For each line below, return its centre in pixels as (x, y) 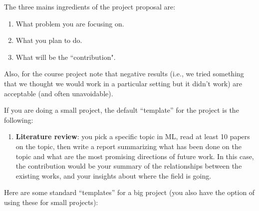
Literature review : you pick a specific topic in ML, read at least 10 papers (133, 136)
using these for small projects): (51, 202)
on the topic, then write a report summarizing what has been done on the (129, 146)
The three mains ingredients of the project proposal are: (90, 6)
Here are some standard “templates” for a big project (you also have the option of (129, 192)
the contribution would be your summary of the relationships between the (129, 166)
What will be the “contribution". (66, 57)
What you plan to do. (49, 40)
